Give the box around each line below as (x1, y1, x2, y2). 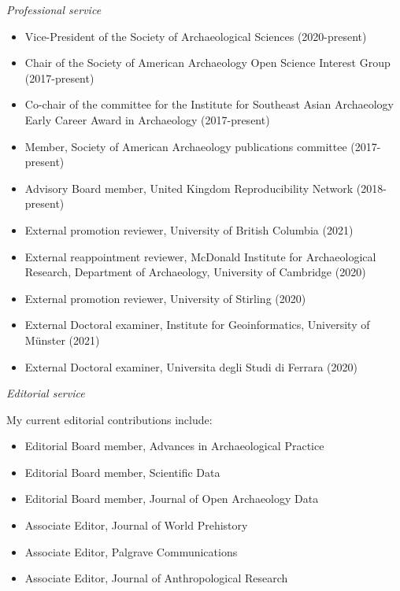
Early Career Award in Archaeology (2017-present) (24, 111, 270, 127)
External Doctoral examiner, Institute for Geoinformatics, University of (24, 316, 370, 333)
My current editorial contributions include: (6, 411, 213, 427)
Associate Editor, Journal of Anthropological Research (24, 570, 288, 586)
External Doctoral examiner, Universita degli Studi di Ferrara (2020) (24, 358, 357, 375)
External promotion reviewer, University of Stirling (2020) (24, 290, 306, 306)
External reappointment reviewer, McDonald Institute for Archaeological (24, 248, 376, 264)
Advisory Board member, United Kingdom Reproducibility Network (24, 179, 354, 196)
